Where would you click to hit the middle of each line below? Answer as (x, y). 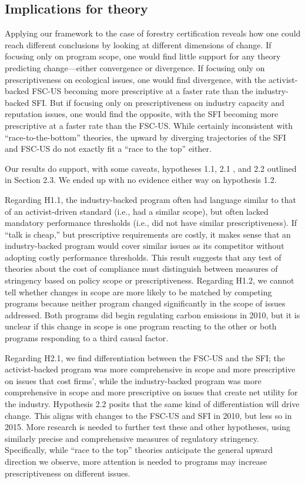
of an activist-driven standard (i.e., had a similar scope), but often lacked (137, 211)
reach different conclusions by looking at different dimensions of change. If (138, 44)
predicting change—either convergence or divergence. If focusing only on (135, 67)
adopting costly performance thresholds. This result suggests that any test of (143, 257)
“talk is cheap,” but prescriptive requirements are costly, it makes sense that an (148, 234)
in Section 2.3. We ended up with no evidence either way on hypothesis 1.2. (141, 180)
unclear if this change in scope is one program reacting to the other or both (141, 326)
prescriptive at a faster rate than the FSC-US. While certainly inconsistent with (149, 125)
